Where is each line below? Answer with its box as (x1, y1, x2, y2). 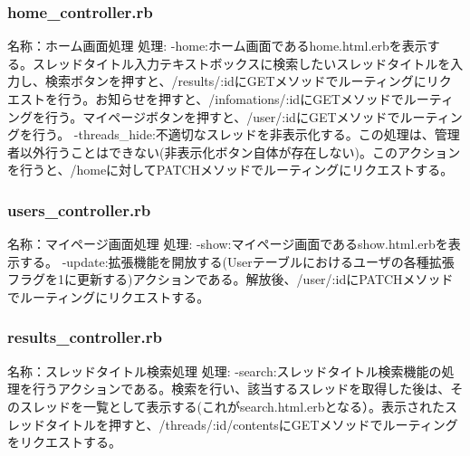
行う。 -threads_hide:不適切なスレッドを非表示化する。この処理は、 (32, 125, 435, 144)
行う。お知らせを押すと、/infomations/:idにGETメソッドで (57, 90, 404, 108)
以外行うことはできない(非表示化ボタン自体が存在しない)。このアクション (19, 142, 461, 161)
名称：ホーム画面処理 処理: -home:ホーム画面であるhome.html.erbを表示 (7, 36, 427, 55)
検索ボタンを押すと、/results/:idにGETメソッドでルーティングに (44, 71, 427, 90)
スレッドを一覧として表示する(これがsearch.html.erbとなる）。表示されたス (19, 396, 458, 415)
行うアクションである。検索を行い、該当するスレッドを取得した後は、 (32, 379, 451, 398)
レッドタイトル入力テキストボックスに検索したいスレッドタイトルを (44, 53, 451, 72)
